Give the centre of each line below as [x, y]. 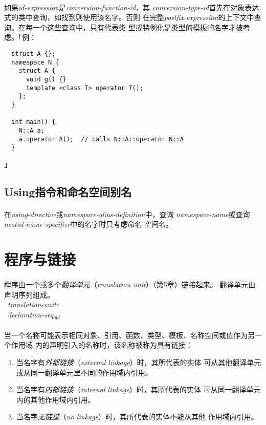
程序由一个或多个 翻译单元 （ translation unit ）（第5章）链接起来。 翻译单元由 [130, 284]
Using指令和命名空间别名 [68, 191]
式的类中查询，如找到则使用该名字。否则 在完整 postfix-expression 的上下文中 [129, 17]
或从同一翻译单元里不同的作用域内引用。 [84, 372]
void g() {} [46, 79]
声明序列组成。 [29, 294]
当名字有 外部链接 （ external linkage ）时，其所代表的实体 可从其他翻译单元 [139, 362]
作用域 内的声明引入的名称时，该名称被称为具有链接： [102, 345]
